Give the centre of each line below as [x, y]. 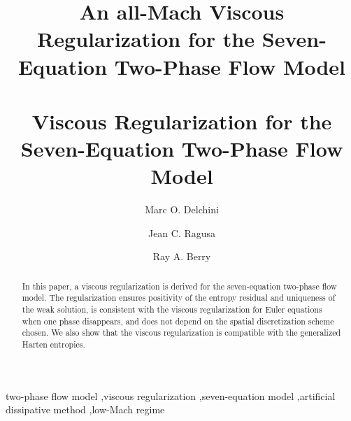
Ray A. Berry [182, 256]
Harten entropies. [53, 344]
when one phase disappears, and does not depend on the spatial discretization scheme [178, 321]
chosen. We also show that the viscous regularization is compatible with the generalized [181, 333]
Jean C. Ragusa [182, 233]
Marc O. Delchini [182, 209]
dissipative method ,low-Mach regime [85, 409]
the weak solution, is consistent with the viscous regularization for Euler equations [172, 309]
